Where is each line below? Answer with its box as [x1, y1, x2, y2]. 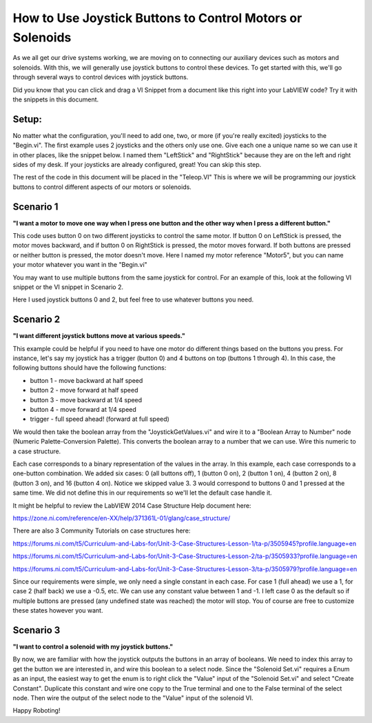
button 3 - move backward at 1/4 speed [30, 395, 143, 404]
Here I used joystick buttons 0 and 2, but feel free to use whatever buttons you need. [12, 295, 254, 304]
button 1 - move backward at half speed [30, 376, 143, 384]
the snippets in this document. [12, 95, 99, 103]
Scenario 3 [12, 624, 61, 636]
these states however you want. [12, 606, 103, 615]
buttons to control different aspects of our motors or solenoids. [12, 183, 192, 191]
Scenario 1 [12, 201, 59, 212]
